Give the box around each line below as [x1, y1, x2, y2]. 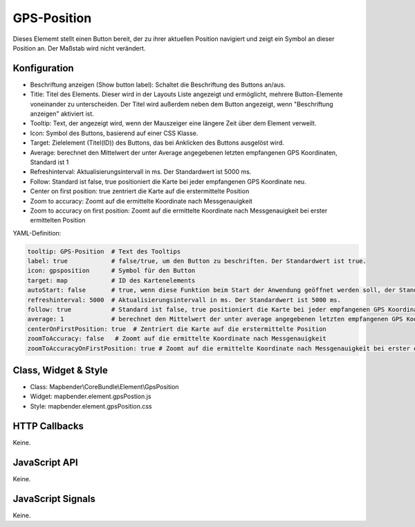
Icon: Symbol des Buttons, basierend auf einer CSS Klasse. [30, 129, 199, 137]
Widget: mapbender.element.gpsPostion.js [30, 392, 151, 401]
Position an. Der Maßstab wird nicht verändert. [12, 44, 146, 52]
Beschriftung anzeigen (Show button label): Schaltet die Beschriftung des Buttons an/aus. [30, 80, 286, 89]
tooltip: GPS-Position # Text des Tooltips [27, 247, 181, 256]
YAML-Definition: [12, 229, 62, 237]
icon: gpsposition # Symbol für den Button [27, 267, 196, 275]
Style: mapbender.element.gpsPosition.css [30, 402, 152, 410]
